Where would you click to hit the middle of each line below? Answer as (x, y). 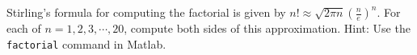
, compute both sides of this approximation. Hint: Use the (267, 28)
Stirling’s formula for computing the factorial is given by (146, 12)
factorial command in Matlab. (86, 43)
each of (24, 28)
